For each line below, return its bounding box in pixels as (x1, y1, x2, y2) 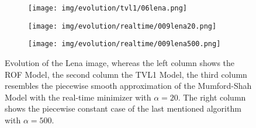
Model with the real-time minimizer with (5, 91, 151, 103)
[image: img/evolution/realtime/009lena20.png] (28, 22, 217, 30)
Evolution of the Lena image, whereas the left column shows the (5, 56, 235, 68)
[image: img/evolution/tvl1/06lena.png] (28, 4, 188, 12)
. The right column (178, 91, 246, 103)
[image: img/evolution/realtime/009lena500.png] (28, 40, 221, 49)
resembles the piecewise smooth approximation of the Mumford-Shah (5, 79, 252, 92)
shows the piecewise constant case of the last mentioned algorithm (5, 102, 241, 115)
